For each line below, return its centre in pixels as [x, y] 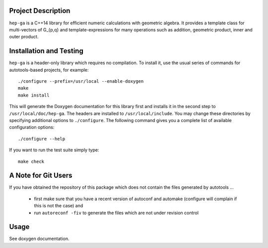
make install [34, 95]
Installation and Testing [46, 51]
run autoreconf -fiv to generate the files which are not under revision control [116, 213]
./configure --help [42, 139]
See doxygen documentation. [39, 239]
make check [31, 161]
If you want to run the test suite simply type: [54, 150]
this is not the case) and [59, 206]
